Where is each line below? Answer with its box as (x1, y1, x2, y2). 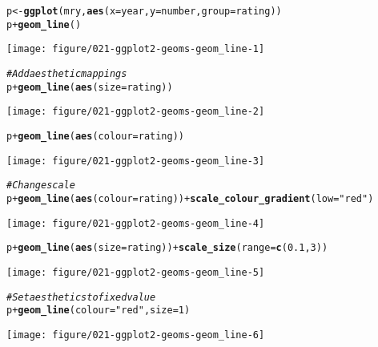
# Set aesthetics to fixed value (6, 291, 156, 303)
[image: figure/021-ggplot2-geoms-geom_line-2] (6, 106, 265, 118)
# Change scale (6, 180, 75, 192)
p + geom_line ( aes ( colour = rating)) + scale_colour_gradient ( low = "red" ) (6, 192, 374, 204)
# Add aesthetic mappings (6, 67, 127, 79)
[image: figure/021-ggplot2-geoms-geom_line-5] (6, 266, 265, 278)
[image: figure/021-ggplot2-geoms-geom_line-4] (6, 217, 265, 229)
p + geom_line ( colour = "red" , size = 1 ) (6, 305, 191, 317)
